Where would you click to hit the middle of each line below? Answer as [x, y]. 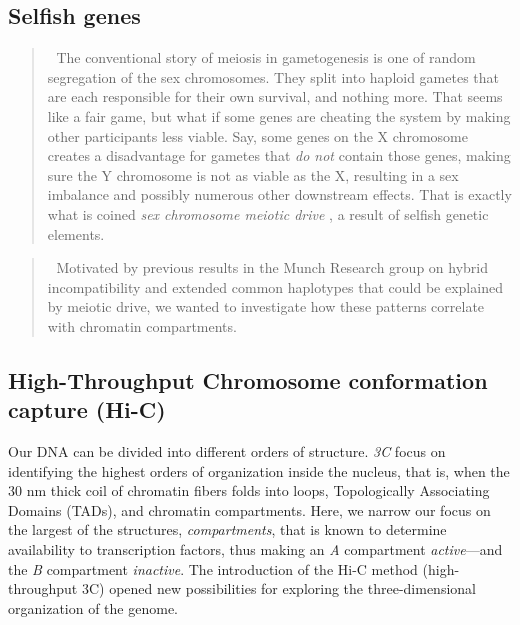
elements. [76, 233]
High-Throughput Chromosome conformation [248, 379]
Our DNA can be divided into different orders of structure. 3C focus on [227, 451]
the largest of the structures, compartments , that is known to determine [227, 529]
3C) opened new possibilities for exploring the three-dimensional [278, 588]
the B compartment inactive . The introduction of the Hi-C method [213, 568]
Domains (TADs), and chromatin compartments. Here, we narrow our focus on [249, 509]
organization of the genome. [93, 607]
